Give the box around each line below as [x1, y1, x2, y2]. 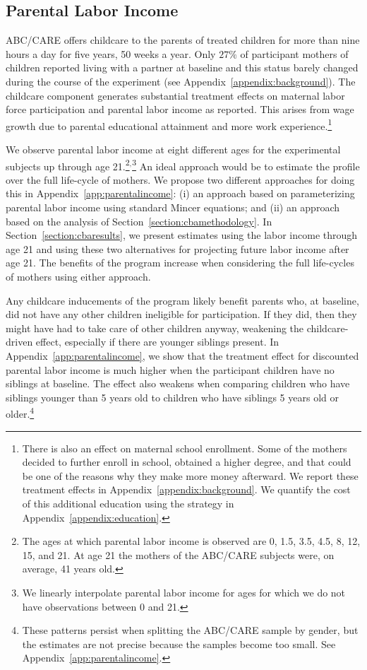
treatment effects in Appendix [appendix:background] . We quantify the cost [22, 482, 351, 497]
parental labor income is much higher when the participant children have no [6, 362, 335, 377]
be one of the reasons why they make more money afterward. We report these [22, 468, 359, 483]
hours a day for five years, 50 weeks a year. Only [6, 46, 216, 61]
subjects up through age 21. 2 [6, 156, 130, 173]
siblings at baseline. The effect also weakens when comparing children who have [6, 376, 350, 391]
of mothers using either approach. [6, 269, 151, 284]
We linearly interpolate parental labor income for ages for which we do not [22, 584, 346, 599]
